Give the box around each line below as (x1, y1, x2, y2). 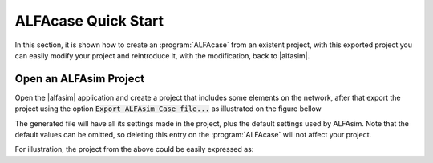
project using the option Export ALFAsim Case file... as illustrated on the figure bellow (14, 104, 322, 113)
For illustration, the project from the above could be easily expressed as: (14, 145, 254, 154)
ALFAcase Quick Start (14, 12, 164, 30)
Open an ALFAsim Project (14, 72, 144, 85)
